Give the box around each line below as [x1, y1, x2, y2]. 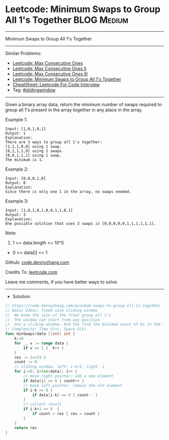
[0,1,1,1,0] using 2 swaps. [5, 148, 64, 154]
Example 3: [5, 198, 29, 204]
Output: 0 [5, 180, 26, 185]
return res [14, 425, 37, 430]
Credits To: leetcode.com [5, 269, 58, 275]
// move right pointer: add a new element [23, 374, 114, 379]
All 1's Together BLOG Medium [5, 14, 129, 26]
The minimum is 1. [5, 157, 44, 162]
